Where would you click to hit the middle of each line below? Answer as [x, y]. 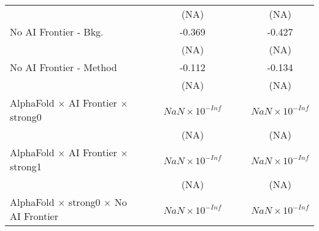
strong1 [26, 166]
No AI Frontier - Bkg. [57, 32]
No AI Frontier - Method [63, 67]
